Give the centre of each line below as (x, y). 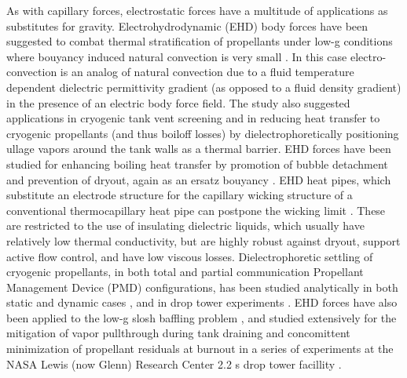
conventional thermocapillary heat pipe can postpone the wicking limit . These (196, 210)
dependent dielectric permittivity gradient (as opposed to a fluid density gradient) (204, 87)
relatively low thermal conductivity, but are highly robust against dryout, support (203, 240)
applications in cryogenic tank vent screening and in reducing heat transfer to (193, 118)
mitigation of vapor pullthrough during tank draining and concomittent (178, 333)
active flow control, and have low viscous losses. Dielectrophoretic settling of (190, 256)
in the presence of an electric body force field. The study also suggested (178, 102)
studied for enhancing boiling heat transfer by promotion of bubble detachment (197, 164)
